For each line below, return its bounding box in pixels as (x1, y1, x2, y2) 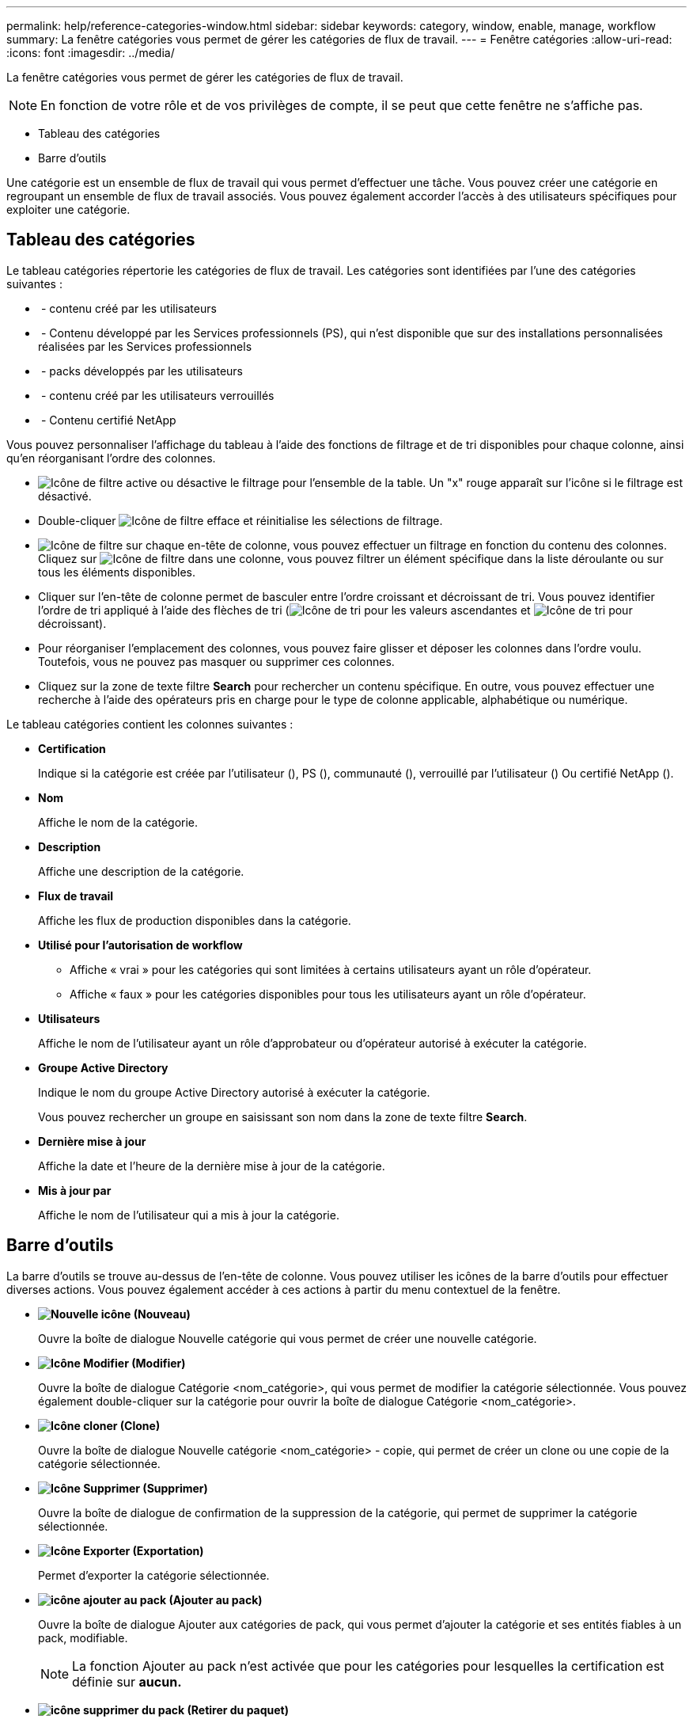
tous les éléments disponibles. (38, 565, 196, 579)
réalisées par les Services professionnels (38, 339, 252, 353)
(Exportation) (132, 1543, 204, 1558)
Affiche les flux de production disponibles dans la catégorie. (38, 913, 351, 927)
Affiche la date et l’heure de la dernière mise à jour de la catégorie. (38, 1158, 385, 1173)
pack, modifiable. (38, 1630, 128, 1645)
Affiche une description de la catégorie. (38, 864, 244, 878)
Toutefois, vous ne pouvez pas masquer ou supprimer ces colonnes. (38, 654, 395, 668)
